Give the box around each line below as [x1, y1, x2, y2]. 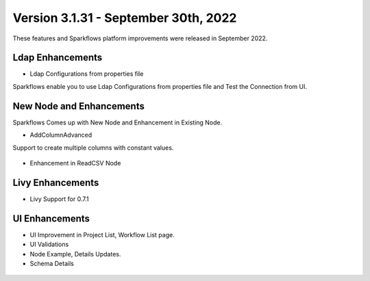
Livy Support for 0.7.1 [29, 195, 89, 203]
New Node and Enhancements [12, 100, 145, 112]
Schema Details [29, 259, 75, 267]
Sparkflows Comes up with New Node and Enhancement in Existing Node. [12, 118, 223, 126]
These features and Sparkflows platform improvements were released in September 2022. [12, 34, 268, 42]
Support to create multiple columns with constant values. [12, 144, 174, 152]
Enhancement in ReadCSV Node [29, 159, 121, 167]
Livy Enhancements [12, 176, 99, 188]
